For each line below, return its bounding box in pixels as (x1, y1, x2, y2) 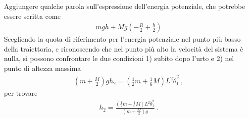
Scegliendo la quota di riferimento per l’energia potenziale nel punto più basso (4, 34, 241, 44)
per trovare (4, 88, 38, 98)
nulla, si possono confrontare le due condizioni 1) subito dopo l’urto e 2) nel (4, 53, 234, 63)
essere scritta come (4, 10, 61, 21)
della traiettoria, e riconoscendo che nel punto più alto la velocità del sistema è (4, 43, 243, 54)
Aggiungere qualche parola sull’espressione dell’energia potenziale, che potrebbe (4, 1, 246, 11)
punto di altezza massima (4, 63, 81, 73)
